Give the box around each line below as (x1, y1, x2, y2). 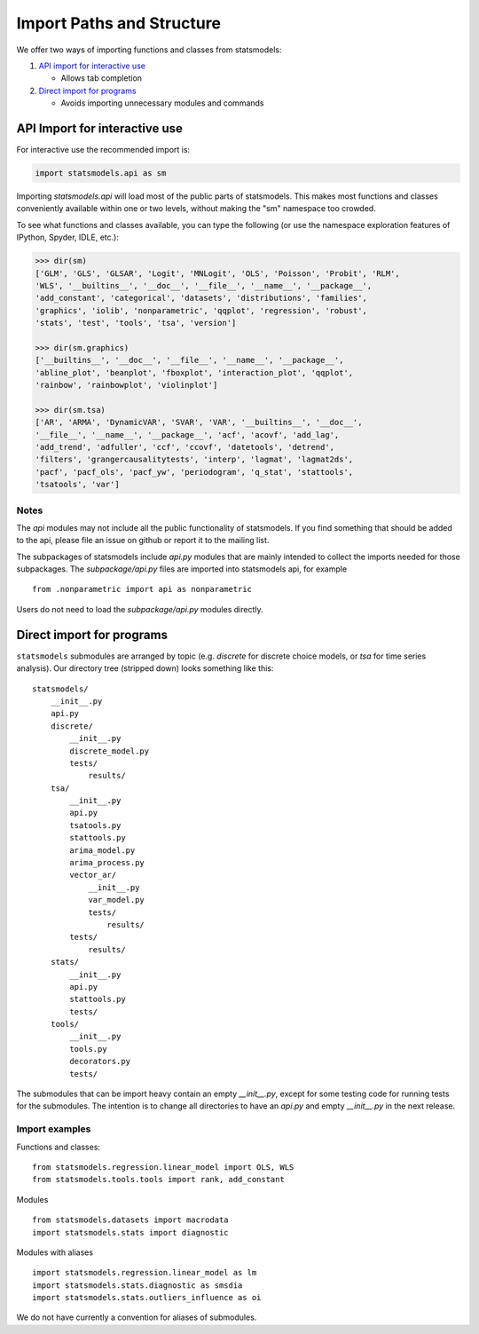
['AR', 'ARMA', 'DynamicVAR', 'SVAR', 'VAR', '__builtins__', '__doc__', (35, 417, 363, 428)
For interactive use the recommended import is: (16, 145, 191, 155)
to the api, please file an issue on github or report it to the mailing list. (16, 535, 270, 546)
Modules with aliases (16, 1247, 93, 1258)
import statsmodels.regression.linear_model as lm (32, 1267, 257, 1278)
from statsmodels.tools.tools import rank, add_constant (32, 1174, 286, 1185)
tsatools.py (69, 820, 122, 830)
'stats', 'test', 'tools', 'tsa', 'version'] (35, 318, 237, 328)
